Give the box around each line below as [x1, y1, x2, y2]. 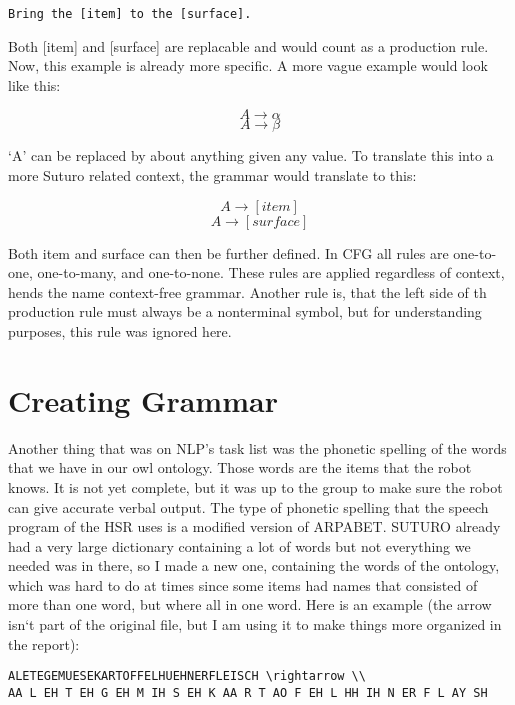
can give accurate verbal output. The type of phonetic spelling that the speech [8, 496, 489, 517]
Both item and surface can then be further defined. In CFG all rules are [8, 242, 449, 263]
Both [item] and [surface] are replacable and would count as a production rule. [8, 35, 489, 56]
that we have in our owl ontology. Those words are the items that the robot [8, 457, 472, 478]
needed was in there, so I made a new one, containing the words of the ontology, [8, 555, 500, 576]
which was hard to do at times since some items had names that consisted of [8, 574, 478, 595]
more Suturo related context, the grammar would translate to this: [8, 165, 417, 186]
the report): [8, 633, 80, 654]
